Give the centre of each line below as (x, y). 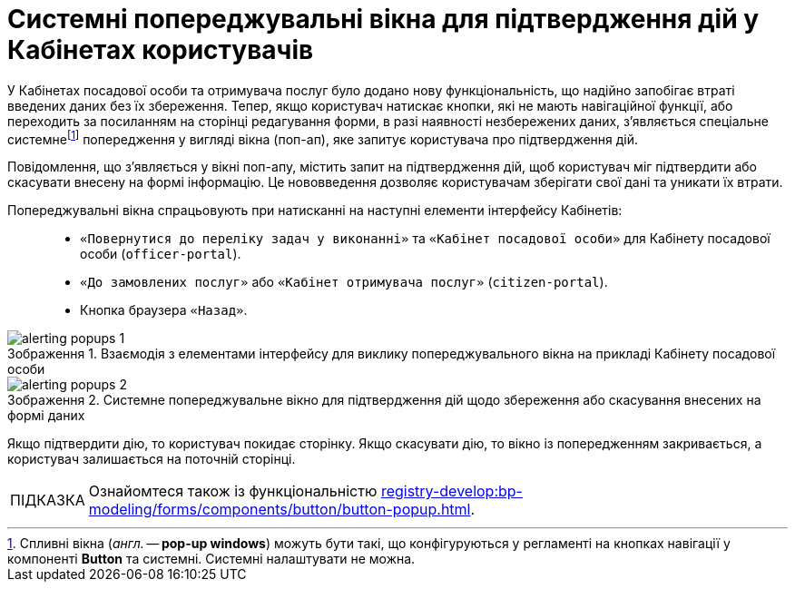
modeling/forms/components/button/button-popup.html (280, 510)
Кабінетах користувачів (161, 50)
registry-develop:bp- (451, 491)
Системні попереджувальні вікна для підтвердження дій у (383, 19)
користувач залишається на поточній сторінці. (152, 459)
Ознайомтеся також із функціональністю (233, 491)
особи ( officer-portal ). (161, 254)
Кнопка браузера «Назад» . (164, 310)
